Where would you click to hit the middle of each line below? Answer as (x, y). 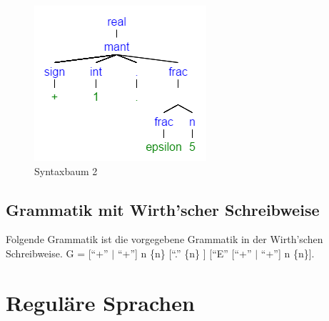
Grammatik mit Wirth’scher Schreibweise (163, 209)
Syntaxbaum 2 (66, 171)
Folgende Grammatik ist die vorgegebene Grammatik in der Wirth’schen (164, 239)
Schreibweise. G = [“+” (57, 253)
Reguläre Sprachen (100, 302)
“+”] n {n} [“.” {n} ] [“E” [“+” (184, 253)
